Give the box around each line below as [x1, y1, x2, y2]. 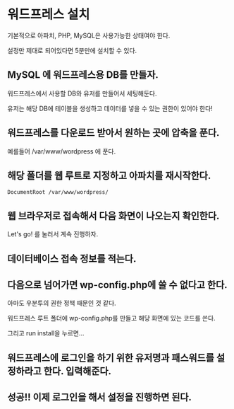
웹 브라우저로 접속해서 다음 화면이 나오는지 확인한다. [7, 209, 220, 221]
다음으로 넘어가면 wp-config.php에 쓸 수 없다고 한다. [7, 279, 228, 291]
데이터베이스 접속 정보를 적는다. [7, 253, 137, 265]
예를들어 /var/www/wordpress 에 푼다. [7, 146, 116, 156]
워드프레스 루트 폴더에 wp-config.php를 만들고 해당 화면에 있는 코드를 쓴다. [7, 314, 216, 323]
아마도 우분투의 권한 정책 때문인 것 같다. [7, 299, 116, 308]
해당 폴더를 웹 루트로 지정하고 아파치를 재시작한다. [7, 169, 211, 181]
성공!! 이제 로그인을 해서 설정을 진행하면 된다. [7, 391, 192, 403]
